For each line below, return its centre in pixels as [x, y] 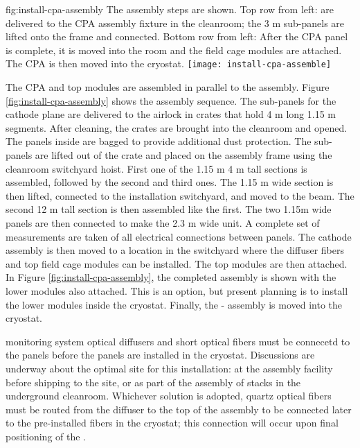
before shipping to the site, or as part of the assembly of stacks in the [153, 382]
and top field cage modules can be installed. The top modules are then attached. [177, 263]
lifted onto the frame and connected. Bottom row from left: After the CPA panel [177, 36]
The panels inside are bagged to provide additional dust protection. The [159, 141]
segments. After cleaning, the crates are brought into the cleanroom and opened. [177, 127]
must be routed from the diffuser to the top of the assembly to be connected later [179, 409]
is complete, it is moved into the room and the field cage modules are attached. [174, 50]
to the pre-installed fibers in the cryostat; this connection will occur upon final [172, 423]
